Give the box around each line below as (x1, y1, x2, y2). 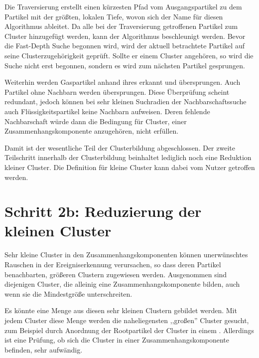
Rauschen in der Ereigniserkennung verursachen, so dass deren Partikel (4, 259, 221, 269)
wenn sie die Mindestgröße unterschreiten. (4, 288, 132, 299)
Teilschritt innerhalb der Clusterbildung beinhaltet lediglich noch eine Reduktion (4, 152, 252, 163)
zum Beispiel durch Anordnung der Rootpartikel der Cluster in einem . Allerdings (4, 325, 255, 335)
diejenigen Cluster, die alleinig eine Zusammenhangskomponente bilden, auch (4, 279, 240, 289)
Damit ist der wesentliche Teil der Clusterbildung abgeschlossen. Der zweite (4, 142, 235, 153)
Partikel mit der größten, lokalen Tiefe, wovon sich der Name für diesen (4, 11, 223, 21)
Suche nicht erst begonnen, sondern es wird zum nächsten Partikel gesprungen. (4, 60, 245, 70)
